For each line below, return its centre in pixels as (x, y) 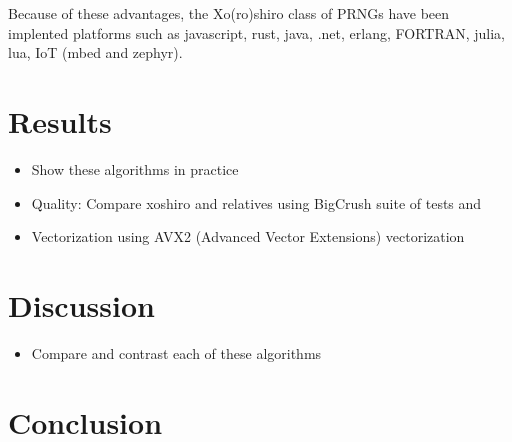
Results (60, 120)
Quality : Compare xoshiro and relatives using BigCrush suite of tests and (256, 202)
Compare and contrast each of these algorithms (176, 352)
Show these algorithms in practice (135, 168)
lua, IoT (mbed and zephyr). (95, 52)
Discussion (81, 304)
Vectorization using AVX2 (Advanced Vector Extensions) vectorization (248, 236)
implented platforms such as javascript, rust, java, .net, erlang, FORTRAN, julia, (256, 32)
